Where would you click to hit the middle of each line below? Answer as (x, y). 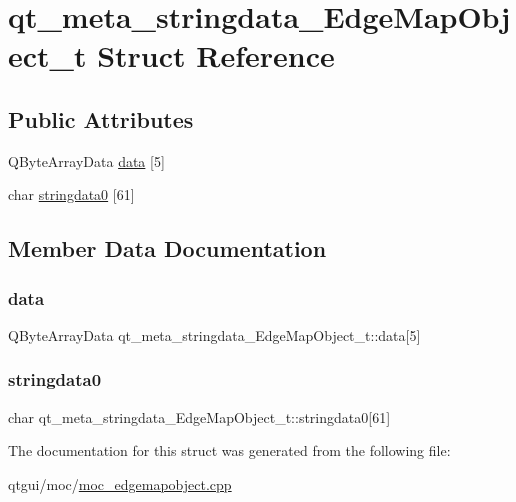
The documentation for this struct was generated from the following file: (229, 450)
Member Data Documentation (167, 248)
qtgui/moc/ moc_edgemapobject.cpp (120, 483)
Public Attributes (101, 118)
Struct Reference (216, 55)
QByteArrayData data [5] (86, 160)
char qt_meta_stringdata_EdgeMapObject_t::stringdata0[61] (199, 416)
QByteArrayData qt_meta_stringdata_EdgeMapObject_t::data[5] (214, 334)
